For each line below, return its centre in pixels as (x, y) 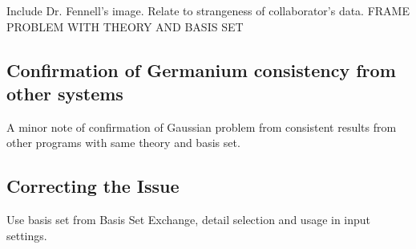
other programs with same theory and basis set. (123, 143)
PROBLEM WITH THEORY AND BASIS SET (125, 26)
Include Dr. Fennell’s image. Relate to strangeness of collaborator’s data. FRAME (208, 10)
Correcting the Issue (93, 186)
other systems (65, 93)
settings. (27, 235)
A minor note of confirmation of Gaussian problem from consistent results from (202, 127)
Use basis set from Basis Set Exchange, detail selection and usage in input (189, 220)
